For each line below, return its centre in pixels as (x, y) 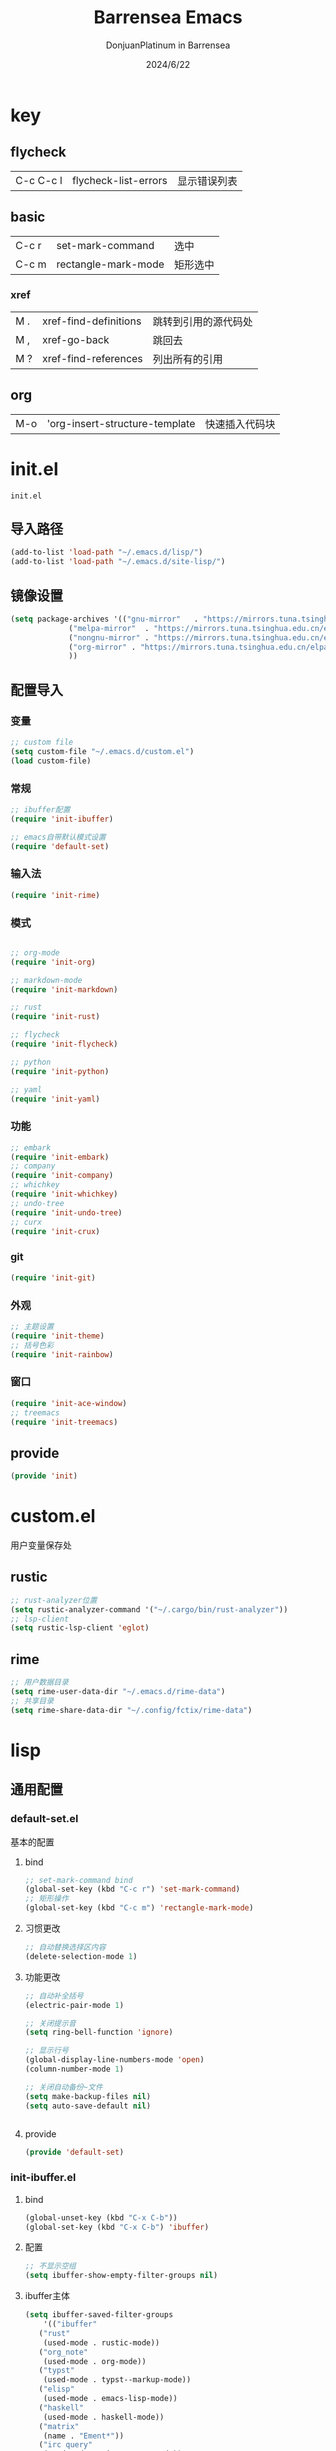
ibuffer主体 (47, 2296)
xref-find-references (92, 358)
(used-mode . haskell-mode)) (104, 2417)
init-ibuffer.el (43, 2178)
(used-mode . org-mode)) (95, 2361)
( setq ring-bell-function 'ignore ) (99, 2032)
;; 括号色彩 (32, 1345)
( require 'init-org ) (53, 962)
